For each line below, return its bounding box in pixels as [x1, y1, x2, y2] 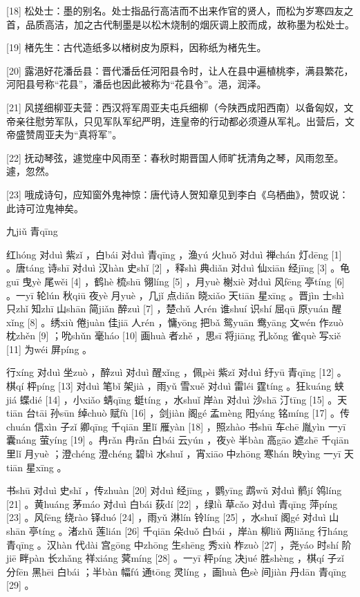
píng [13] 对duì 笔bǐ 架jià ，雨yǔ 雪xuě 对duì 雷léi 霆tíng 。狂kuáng [36, 379, 332, 393]
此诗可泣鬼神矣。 [6, 200, 84, 215]
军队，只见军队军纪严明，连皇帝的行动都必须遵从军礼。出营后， [54, 113, 345, 128]
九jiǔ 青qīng [6, 224, 58, 238]
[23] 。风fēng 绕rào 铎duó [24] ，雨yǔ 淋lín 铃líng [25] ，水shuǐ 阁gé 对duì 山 [6, 510, 339, 524]
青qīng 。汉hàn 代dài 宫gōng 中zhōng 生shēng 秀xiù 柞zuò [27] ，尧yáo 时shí [6, 537, 339, 551]
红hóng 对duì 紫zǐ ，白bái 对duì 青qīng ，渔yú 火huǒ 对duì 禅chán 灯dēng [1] [6, 247, 342, 261]
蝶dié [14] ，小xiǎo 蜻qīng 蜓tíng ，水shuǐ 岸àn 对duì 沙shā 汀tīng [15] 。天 [19, 392, 348, 406]
